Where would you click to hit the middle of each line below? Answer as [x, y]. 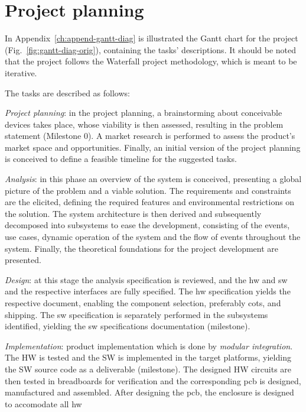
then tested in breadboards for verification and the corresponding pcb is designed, [153, 380]
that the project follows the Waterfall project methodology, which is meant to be [151, 61]
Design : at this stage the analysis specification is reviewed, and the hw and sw [146, 279]
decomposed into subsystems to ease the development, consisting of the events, [147, 225]
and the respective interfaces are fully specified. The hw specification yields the [148, 291]
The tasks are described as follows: [67, 93]
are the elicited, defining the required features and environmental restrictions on [150, 202]
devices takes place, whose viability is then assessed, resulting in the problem [144, 124]
